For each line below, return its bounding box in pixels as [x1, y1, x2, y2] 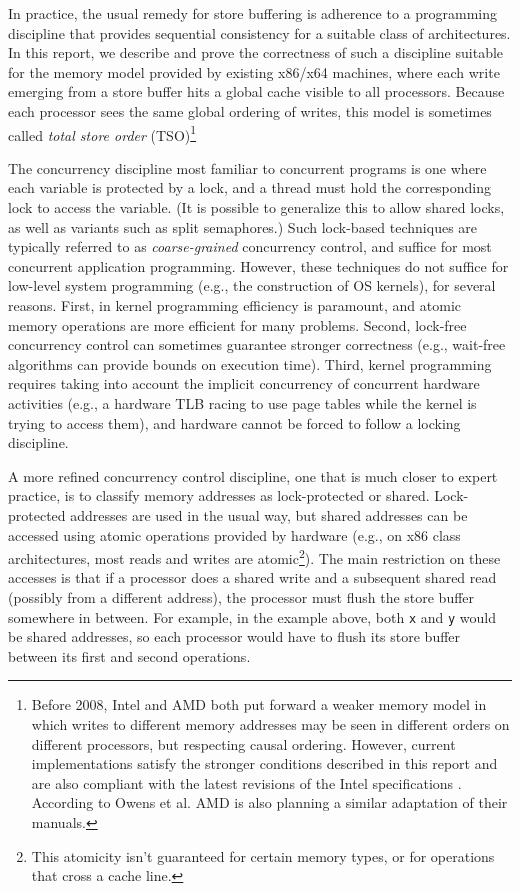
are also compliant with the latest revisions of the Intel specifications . [31, 772, 462, 793]
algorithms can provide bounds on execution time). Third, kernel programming [8, 353, 492, 374]
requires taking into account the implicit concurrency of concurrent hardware [8, 373, 480, 394]
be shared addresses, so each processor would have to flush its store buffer [8, 626, 461, 647]
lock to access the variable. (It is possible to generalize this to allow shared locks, [8, 197, 505, 217]
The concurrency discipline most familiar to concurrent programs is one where [8, 157, 487, 178]
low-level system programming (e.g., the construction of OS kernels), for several [8, 275, 496, 296]
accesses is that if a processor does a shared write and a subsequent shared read [8, 567, 497, 588]
